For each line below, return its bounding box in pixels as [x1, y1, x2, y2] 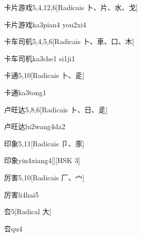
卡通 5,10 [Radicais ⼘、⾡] [4, 70, 84, 81]
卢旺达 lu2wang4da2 [4, 121, 65, 132]
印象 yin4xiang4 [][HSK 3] [4, 155, 80, 166]
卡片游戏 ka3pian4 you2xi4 [4, 19, 86, 29]
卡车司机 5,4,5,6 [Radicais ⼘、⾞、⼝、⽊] [4, 36, 134, 47]
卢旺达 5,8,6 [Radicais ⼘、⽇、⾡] [4, 104, 108, 114]
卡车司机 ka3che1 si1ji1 [4, 53, 75, 63]
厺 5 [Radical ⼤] [4, 206, 52, 217]
